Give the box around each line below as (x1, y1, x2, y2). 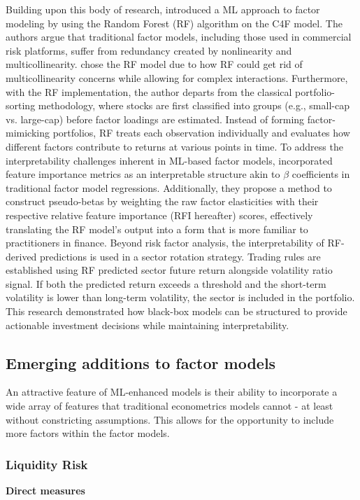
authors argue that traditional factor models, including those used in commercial (6, 29, 352, 44)
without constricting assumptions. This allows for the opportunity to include (6, 412, 334, 426)
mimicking (6, 125, 50, 140)
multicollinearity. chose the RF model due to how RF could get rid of (6, 57, 303, 71)
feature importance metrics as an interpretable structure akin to (6, 167, 280, 181)
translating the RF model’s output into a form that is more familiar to (6, 221, 308, 236)
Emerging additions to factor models (6, 352, 276, 373)
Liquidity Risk (6, 455, 88, 473)
